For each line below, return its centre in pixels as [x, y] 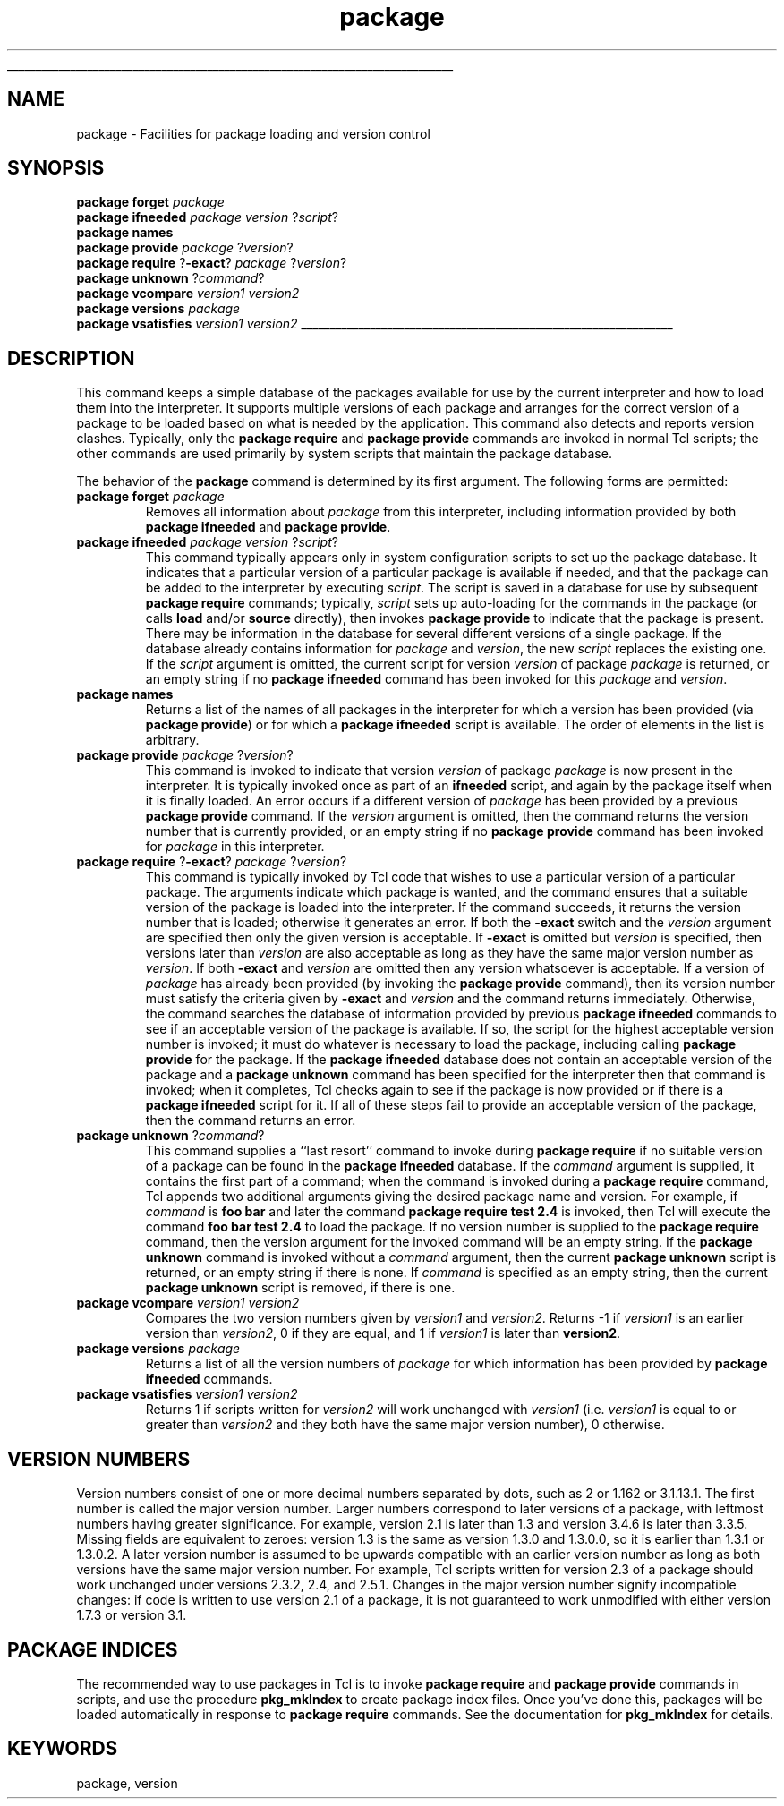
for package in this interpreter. [235, 847]
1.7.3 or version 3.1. [132, 1615]
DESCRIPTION [71, 358]
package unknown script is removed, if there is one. [300, 1288]
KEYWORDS [63, 1749]
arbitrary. [172, 740]
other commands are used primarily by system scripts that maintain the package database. [344, 454]
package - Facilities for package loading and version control [253, 133]
